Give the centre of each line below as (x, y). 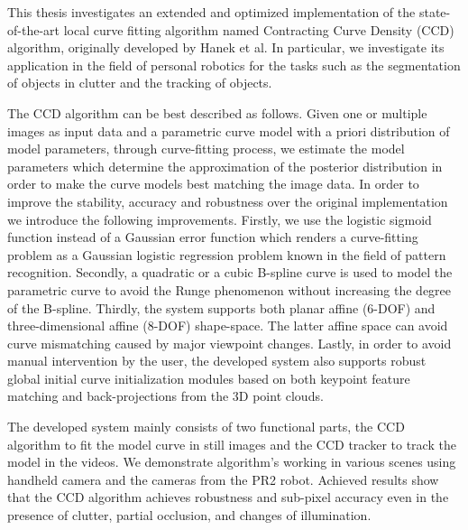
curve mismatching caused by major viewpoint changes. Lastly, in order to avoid (229, 343)
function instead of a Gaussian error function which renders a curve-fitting (213, 237)
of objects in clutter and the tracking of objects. (140, 83)
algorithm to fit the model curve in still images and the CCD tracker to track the (232, 444)
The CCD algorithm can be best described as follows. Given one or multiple (217, 112)
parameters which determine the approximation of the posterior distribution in (225, 166)
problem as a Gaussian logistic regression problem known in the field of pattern (227, 254)
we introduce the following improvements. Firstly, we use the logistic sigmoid (220, 219)
